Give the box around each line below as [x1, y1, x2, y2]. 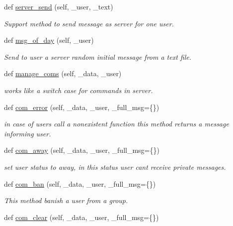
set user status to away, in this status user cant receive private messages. [4, 161, 226, 172]
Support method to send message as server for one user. [4, 18, 174, 28]
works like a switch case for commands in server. [4, 85, 153, 95]
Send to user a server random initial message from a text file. [4, 51, 192, 62]
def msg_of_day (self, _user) [4, 35, 94, 45]
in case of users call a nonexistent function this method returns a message [4, 118, 229, 129]
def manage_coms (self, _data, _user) [4, 68, 122, 79]
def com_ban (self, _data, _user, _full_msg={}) [4, 178, 156, 189]
